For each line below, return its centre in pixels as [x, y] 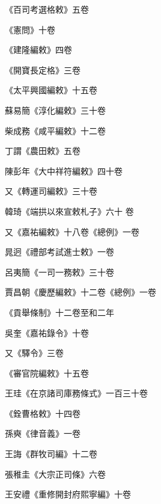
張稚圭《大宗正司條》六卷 [55, 474]
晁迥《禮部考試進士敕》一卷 [59, 252]
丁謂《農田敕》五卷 [43, 151]
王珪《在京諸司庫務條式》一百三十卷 [76, 393]
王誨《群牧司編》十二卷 [51, 454]
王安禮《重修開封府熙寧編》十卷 [68, 494]
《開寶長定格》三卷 [43, 69]
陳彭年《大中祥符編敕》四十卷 [64, 171]
